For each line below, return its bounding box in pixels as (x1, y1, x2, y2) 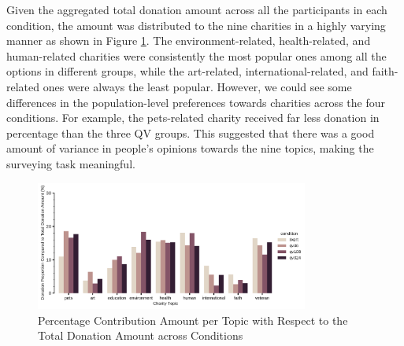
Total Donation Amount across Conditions (38, 327, 243, 344)
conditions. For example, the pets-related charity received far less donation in (6, 109, 380, 126)
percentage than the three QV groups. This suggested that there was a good (6, 124, 375, 141)
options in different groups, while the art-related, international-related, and (6, 63, 369, 79)
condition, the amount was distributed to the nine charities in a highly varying (6, 17, 386, 33)
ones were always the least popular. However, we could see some (43, 78, 352, 94)
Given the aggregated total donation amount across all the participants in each (6, 2, 387, 17)
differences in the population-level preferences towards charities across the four (6, 94, 385, 110)
